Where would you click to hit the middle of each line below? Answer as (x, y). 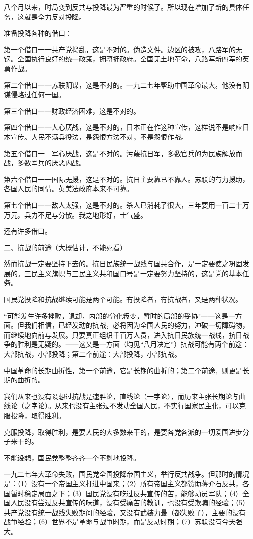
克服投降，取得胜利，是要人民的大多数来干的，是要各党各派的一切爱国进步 (123, 431)
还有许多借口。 (28, 231)
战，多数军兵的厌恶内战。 (45, 163)
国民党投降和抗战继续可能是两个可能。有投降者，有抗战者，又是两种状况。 (123, 299)
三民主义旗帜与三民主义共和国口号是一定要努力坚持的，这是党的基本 (133, 273)
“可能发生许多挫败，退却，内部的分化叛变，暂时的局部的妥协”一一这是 (116, 315)
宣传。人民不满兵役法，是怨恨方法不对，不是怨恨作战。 (99, 136)
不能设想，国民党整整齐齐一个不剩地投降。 (72, 457)
